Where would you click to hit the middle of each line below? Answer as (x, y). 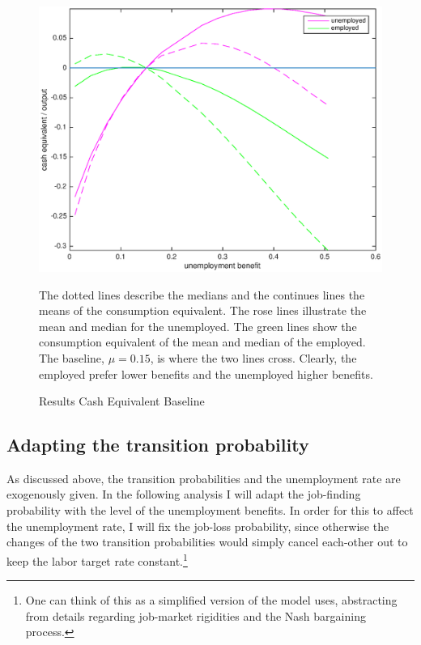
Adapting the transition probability (158, 445)
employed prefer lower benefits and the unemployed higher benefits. (206, 373)
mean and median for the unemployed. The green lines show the (198, 326)
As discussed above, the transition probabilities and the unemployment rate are (204, 478)
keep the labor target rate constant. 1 (97, 559)
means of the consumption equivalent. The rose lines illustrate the (203, 310)
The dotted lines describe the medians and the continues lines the (202, 294)
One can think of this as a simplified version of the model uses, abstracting (211, 600)
